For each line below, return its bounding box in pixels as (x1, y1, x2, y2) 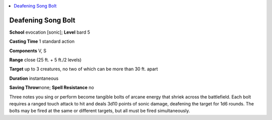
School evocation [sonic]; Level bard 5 (9, 29, 90, 35)
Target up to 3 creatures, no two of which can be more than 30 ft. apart (9, 66, 158, 72)
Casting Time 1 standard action (9, 38, 75, 45)
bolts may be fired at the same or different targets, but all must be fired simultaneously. (9, 108, 190, 114)
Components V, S (9, 48, 46, 54)
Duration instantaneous (9, 75, 59, 81)
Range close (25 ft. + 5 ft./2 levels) (9, 57, 82, 63)
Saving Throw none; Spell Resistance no (9, 84, 94, 90)
